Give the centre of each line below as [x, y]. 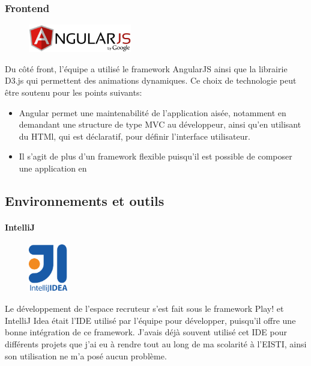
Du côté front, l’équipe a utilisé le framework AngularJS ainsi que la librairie [146, 68]
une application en [53, 168]
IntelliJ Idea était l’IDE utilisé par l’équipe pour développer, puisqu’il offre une [150, 320]
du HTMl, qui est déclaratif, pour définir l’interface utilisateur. [134, 136]
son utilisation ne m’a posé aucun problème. [86, 355]
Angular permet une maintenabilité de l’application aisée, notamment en [152, 112]
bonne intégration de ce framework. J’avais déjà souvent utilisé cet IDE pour [146, 332]
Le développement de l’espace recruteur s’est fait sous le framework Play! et [144, 309]
